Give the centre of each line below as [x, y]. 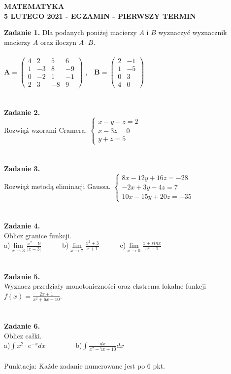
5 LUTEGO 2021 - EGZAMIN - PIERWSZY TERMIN [100, 16]
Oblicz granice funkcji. [38, 235]
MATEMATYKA [34, 6]
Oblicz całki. [23, 335]
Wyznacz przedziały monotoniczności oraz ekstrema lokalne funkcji [105, 286]
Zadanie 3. [22, 168]
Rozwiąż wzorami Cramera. [46, 130]
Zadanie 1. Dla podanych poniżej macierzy [70, 32]
